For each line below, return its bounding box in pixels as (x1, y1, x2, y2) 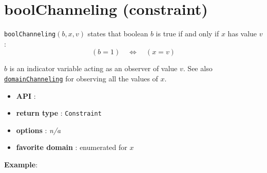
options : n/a (16, 124, 61, 135)
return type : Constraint (16, 107, 102, 118)
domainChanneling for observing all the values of (4, 73, 158, 83)
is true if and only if (156, 28, 219, 39)
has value (227, 28, 257, 39)
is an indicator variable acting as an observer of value (9, 63, 178, 74)
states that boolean (87, 28, 148, 39)
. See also (183, 63, 213, 74)
